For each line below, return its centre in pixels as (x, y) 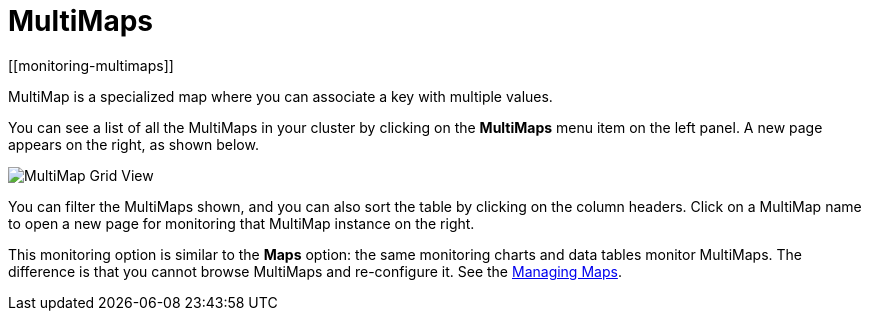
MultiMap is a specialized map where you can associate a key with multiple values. (280, 96)
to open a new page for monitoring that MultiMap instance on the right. (241, 223)
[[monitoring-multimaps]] (91, 65)
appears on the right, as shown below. (133, 144)
